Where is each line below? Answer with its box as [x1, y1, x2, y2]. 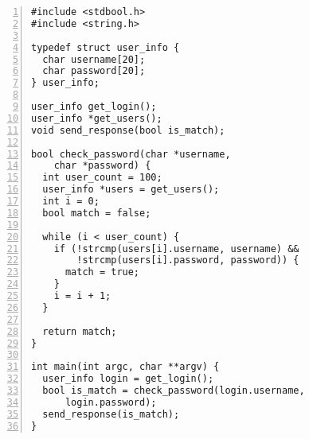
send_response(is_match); [42, 408, 180, 420]
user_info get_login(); [31, 101, 157, 112]
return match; [42, 325, 117, 337]
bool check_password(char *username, [31, 148, 231, 160]
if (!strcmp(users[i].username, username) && [53, 243, 299, 254]
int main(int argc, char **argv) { [31, 361, 220, 373]
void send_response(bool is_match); [31, 124, 225, 136]
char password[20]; [42, 65, 146, 77]
